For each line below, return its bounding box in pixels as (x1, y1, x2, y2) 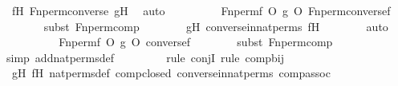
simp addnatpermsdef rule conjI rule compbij (6, 49, 285, 65)
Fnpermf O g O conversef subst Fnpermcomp (59, 33, 333, 50)
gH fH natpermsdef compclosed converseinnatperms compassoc (11, 64, 331, 81)
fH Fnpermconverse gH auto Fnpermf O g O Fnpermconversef (11, 2, 391, 18)
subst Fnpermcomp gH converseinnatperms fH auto (43, 18, 388, 34)
